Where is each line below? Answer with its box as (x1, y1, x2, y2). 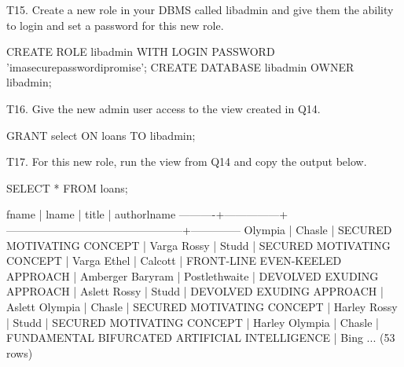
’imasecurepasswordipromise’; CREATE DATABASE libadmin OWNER (6, 58, 354, 75)
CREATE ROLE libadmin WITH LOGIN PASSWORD (6, 43, 275, 60)
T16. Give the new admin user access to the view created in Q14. (6, 100, 321, 116)
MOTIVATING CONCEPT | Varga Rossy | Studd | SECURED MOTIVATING (6, 237, 391, 253)
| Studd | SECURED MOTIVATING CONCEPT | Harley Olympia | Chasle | (6, 314, 379, 330)
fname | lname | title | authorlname (6, 206, 176, 222)
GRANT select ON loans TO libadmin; (6, 127, 196, 143)
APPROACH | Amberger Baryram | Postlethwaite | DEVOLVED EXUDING (6, 267, 379, 284)
